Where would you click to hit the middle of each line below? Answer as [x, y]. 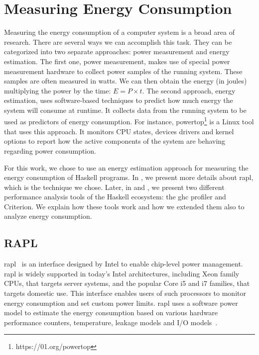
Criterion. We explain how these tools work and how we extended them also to [124, 206]
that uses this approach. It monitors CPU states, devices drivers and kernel [119, 131]
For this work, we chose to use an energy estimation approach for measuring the [126, 167]
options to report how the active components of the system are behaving [115, 141]
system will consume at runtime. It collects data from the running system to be [125, 110]
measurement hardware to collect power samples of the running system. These [123, 71]
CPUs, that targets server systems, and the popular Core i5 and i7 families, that [127, 283]
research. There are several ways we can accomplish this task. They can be [118, 42]
